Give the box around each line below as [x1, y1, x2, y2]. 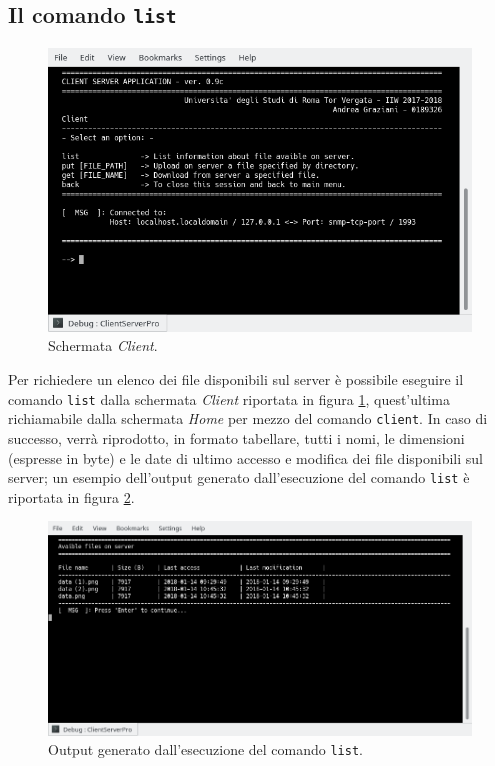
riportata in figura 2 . [8, 486, 135, 507]
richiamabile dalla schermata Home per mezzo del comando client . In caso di [8, 408, 488, 429]
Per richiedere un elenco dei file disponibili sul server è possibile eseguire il [8, 369, 464, 390]
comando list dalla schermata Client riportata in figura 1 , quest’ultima [8, 388, 450, 409]
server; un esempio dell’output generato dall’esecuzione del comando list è [8, 467, 470, 488]
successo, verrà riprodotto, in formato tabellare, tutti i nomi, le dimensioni [8, 427, 465, 448]
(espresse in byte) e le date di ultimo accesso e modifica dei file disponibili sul [8, 447, 483, 468]
